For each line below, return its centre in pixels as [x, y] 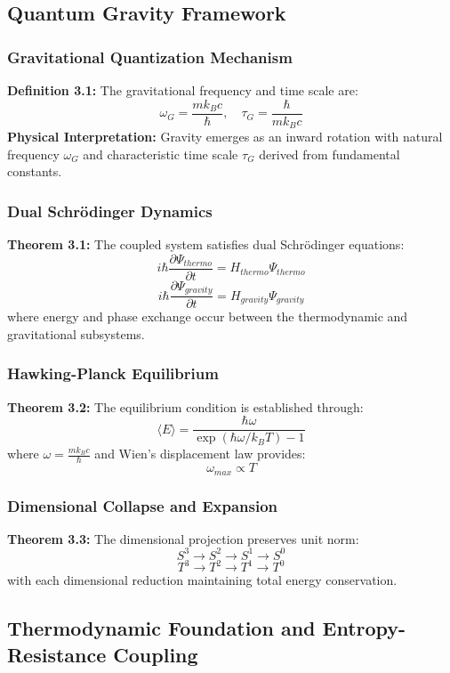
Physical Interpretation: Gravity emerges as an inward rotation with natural [225, 137]
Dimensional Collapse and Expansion [143, 505]
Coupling [156, 654]
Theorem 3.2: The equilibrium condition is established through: [185, 406]
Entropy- [364, 628]
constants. [35, 171]
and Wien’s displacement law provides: [200, 454]
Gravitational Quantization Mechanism [150, 57]
